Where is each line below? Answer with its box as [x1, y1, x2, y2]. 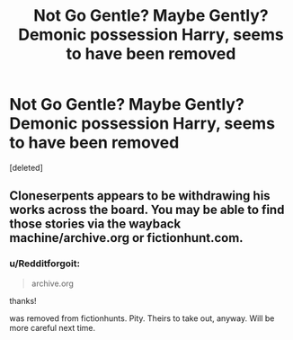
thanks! [9, 295, 38, 306]
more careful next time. [9, 322, 96, 333]
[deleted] [9, 162, 43, 173]
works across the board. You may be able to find [9, 202, 285, 218]
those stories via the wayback [9, 217, 182, 232]
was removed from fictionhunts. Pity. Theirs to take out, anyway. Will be [9, 312, 275, 324]
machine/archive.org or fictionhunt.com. [9, 230, 244, 246]
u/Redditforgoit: [9, 257, 81, 270]
